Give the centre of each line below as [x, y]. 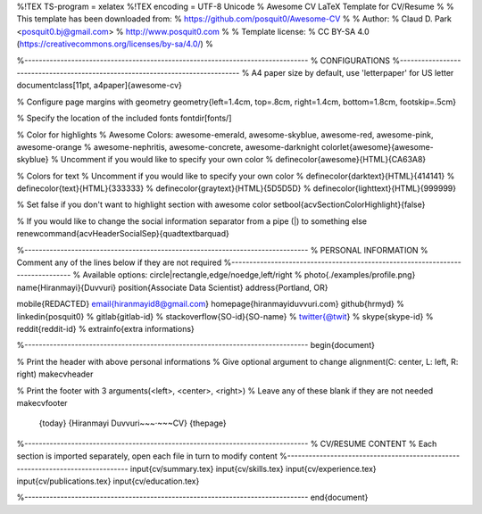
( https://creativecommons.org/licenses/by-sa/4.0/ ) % [115, 44]
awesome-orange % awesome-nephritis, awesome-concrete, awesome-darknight [168, 146]
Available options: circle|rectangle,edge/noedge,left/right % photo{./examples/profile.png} [249, 275]
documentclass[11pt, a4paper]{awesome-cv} [100, 86]
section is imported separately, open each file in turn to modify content [147, 456]
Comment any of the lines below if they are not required [119, 262]
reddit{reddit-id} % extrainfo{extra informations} [106, 328]
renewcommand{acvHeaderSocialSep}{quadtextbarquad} [123, 234]
